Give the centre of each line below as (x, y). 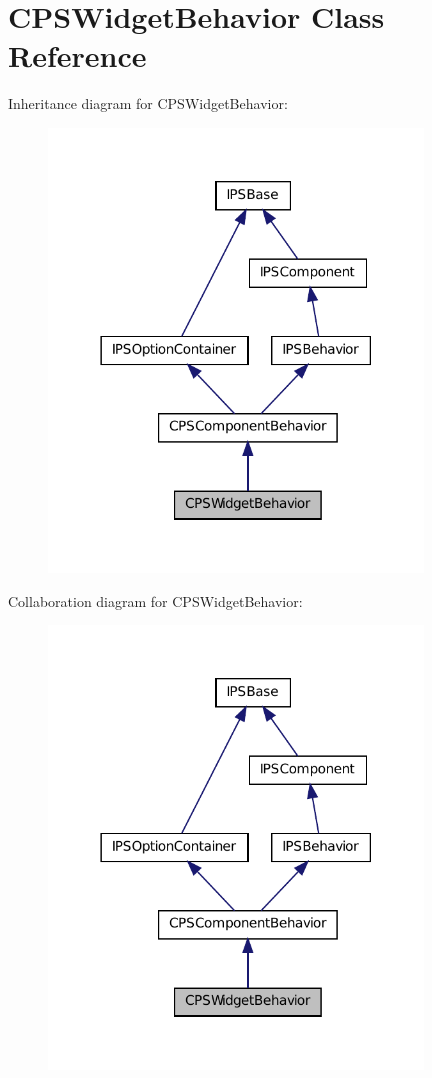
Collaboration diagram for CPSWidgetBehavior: (155, 600)
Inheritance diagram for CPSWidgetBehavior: (148, 103)
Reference (77, 55)
